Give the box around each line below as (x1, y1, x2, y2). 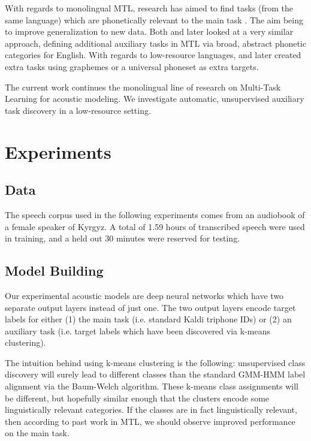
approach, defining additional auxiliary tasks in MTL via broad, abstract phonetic (5, 37, 307, 49)
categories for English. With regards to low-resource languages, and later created (5, 49, 301, 61)
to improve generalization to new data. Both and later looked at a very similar (5, 25, 294, 38)
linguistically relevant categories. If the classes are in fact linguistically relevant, (5, 403, 297, 416)
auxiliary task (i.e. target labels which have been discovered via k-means (5, 324, 270, 337)
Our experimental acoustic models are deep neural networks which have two (5, 289, 284, 301)
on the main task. (5, 427, 70, 439)
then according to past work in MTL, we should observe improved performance (5, 415, 295, 427)
